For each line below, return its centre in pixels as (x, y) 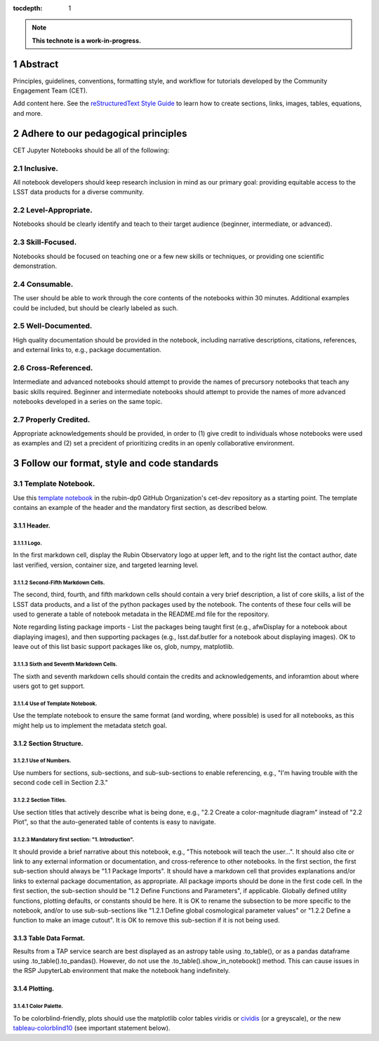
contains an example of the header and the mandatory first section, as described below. (140, 508)
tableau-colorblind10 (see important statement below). (92, 1028)
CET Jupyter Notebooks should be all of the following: (91, 150)
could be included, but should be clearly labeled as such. (95, 308)
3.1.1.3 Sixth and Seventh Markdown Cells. (65, 664)
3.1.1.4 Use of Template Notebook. (55, 704)
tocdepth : (28, 8)
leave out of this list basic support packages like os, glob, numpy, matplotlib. (124, 647)
